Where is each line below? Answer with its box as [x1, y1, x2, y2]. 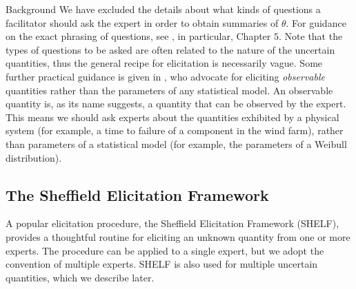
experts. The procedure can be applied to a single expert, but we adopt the [6, 243, 324, 257]
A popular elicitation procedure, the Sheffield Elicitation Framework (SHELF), [6, 216, 339, 231]
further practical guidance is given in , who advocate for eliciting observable [6, 69, 325, 83]
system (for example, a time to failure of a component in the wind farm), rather [6, 123, 344, 138]
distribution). [6, 150, 62, 164]
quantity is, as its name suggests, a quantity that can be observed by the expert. [6, 96, 346, 111]
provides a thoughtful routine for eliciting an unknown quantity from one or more [6, 229, 350, 244]
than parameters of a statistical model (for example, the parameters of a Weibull [6, 136, 347, 151]
